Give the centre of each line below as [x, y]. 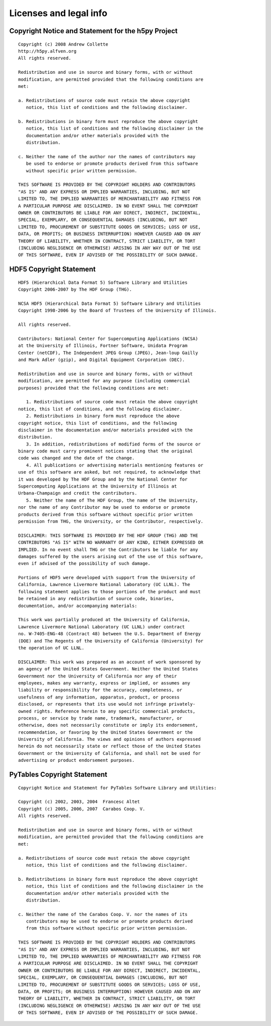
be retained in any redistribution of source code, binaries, [96, 599]
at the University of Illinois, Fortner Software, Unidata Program [103, 346]
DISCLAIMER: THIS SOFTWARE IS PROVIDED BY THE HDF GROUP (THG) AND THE [108, 535]
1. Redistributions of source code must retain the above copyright [112, 402]
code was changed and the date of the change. [77, 458]
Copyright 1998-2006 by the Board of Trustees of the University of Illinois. [117, 311]
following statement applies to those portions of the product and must [109, 592]
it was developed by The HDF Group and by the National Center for [103, 479]
